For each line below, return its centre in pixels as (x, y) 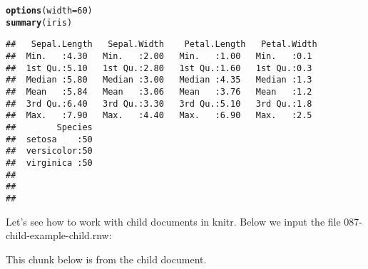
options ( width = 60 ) (49, 11)
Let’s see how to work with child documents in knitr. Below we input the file (173, 221)
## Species (49, 127)
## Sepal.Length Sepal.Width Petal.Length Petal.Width (162, 44)
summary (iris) (39, 22)
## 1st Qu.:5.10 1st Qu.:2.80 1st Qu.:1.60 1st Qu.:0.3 (159, 68)
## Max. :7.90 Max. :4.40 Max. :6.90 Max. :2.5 (159, 116)
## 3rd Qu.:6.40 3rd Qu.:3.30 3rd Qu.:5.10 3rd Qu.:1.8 (159, 104)
